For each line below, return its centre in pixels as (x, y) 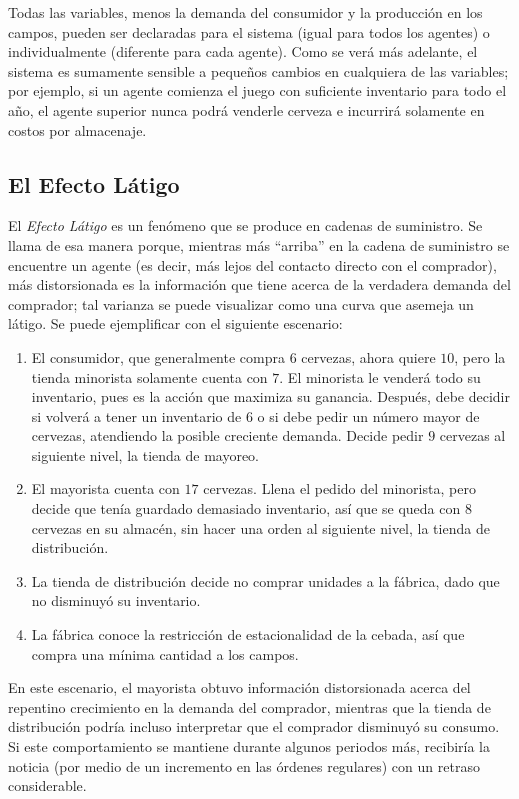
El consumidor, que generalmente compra (158, 356)
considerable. (47, 785)
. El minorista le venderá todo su (380, 376)
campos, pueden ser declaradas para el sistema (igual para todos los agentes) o (249, 31)
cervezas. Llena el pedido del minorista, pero (339, 488)
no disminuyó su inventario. (116, 600)
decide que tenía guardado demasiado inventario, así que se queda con (246, 508)
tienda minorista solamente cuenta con (149, 376)
